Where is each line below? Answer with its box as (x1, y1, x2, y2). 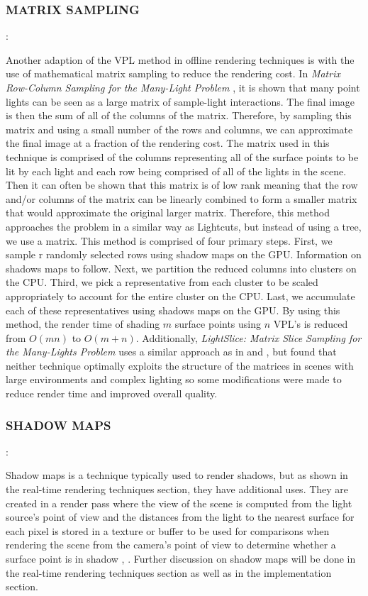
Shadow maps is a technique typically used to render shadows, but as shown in (6, 468, 348, 482)
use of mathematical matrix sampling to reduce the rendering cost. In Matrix (6, 66, 340, 81)
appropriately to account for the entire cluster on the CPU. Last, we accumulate (6, 288, 355, 303)
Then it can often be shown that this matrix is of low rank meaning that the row (6, 177, 358, 192)
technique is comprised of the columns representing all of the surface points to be (6, 149, 359, 164)
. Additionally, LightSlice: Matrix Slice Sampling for (135, 330, 362, 345)
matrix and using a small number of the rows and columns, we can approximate (6, 121, 353, 136)
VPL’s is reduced (273, 316, 348, 331)
